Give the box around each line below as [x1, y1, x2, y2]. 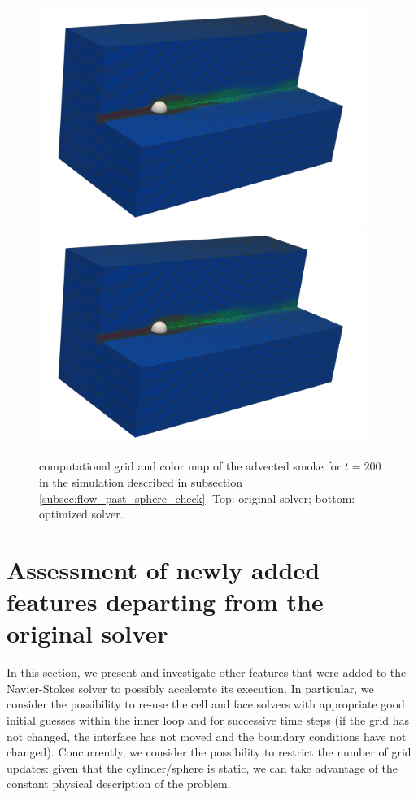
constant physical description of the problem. [7, 775, 231, 792]
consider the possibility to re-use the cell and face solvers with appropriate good [7, 695, 405, 713]
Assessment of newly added [7, 552, 320, 586]
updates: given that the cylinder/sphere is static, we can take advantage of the [7, 759, 398, 776]
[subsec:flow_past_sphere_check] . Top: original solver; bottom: [39, 489, 355, 506]
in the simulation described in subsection [39, 473, 243, 490]
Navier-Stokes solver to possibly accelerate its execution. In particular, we [7, 679, 374, 696]
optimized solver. [39, 505, 124, 522]
